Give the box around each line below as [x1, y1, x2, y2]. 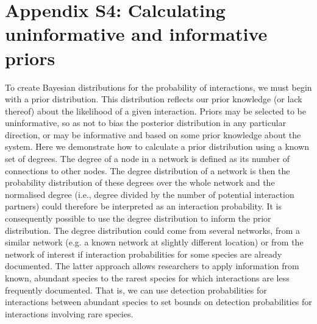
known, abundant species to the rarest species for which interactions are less [5, 272, 290, 284]
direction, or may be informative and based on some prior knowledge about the [5, 128, 301, 141]
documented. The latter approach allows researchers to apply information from [5, 259, 299, 272]
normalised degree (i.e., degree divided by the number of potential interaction [5, 188, 294, 200]
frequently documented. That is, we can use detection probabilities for [5, 283, 267, 296]
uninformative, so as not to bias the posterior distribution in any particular [5, 116, 287, 129]
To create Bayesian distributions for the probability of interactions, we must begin [5, 80, 312, 93]
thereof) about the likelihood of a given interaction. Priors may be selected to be [5, 104, 307, 117]
